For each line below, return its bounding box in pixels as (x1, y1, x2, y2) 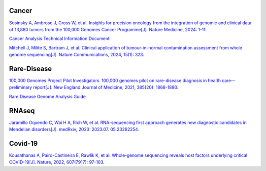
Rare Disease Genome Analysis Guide (9, 93, 86, 99)
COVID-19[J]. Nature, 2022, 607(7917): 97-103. (9, 159, 104, 165)
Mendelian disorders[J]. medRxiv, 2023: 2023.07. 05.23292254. (9, 127, 139, 132)
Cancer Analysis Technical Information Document (9, 36, 110, 42)
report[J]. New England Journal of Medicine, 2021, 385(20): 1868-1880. (33, 85, 179, 90)
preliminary (9, 85, 32, 90)
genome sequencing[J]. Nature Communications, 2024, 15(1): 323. (9, 52, 145, 58)
